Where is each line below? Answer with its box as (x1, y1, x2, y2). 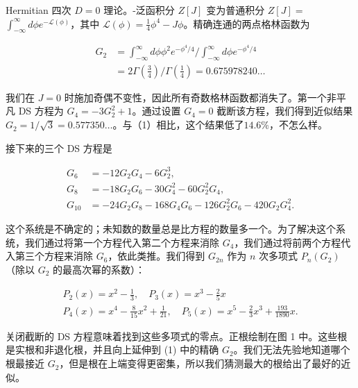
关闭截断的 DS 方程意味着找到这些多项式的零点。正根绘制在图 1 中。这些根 (6, 328, 348, 343)
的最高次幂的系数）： (53, 262, 146, 276)
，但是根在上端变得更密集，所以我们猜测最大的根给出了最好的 (59, 356, 341, 371)
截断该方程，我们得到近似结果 (216, 103, 353, 118)
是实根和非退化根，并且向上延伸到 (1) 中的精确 (6, 342, 219, 357)
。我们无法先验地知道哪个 (233, 342, 350, 357)
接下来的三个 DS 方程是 (6, 140, 112, 155)
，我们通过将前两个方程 (234, 235, 341, 249)
